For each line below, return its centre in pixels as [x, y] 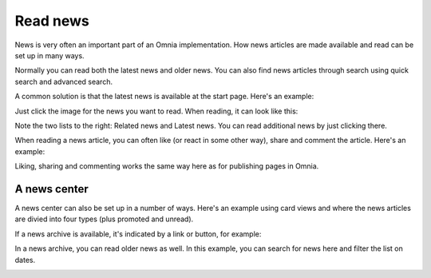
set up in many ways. [49, 55]
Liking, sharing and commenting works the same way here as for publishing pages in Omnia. [167, 166]
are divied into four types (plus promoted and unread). [104, 219]
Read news [52, 21]
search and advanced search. [64, 81]
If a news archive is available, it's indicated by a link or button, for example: [138, 234]
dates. [25, 260]
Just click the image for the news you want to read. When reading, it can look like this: [156, 111]
